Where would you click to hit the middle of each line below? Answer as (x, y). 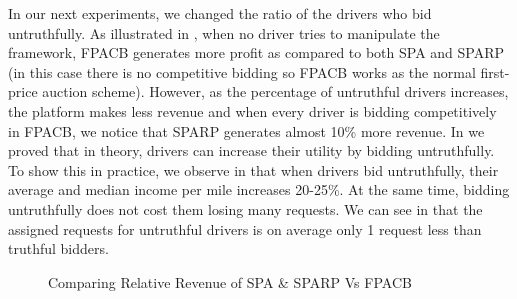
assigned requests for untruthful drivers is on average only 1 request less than (245, 228)
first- (495, 71)
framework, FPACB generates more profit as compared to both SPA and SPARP (256, 52)
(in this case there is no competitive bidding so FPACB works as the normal (242, 71)
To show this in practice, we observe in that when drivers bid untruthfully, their (253, 169)
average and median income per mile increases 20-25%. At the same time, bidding (259, 189)
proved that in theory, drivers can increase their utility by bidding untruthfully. (251, 150)
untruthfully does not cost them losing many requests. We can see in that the (245, 208)
